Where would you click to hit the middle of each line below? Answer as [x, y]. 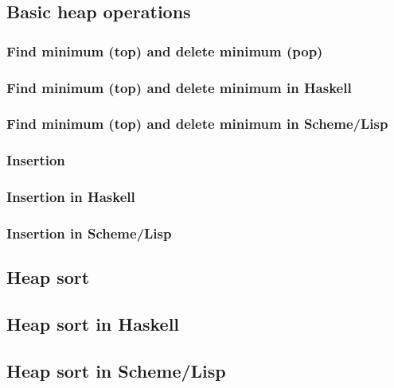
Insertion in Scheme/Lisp [89, 233]
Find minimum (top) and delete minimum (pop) [165, 50]
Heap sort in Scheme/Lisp [116, 370]
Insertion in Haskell [71, 197]
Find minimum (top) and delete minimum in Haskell [179, 87]
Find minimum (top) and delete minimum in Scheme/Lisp [197, 124]
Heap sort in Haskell [93, 324]
